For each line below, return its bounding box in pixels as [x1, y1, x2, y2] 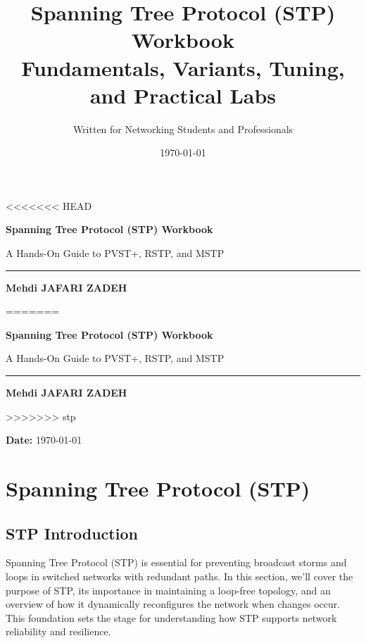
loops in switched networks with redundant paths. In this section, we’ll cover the [6, 568, 353, 583]
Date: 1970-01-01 [6, 432, 82, 447]
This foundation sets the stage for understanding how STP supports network [6, 610, 337, 625]
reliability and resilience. [6, 624, 111, 639]
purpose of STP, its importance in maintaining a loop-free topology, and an [6, 582, 331, 597]
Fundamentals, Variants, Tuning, [21, 53, 345, 82]
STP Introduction [6, 522, 138, 544]
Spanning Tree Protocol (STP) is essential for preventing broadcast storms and [6, 555, 347, 570]
